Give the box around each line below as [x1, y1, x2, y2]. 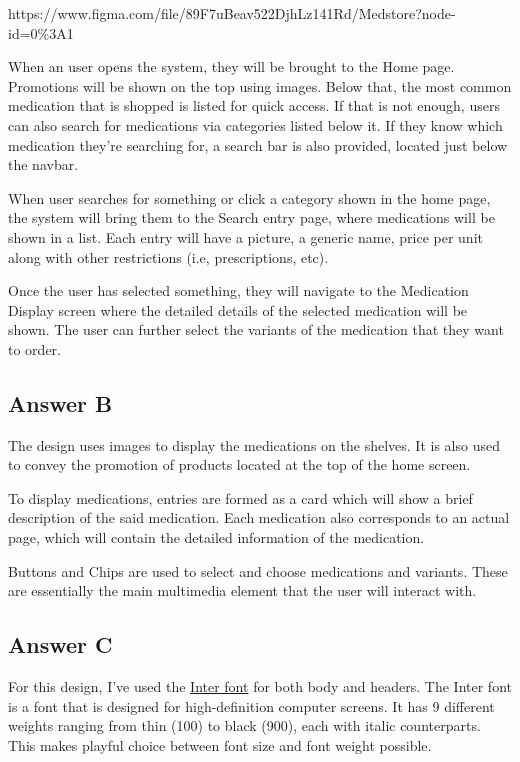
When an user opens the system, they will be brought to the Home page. [8, 56, 455, 77]
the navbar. [8, 154, 79, 175]
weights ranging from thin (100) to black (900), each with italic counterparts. [8, 715, 481, 736]
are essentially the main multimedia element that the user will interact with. [8, 580, 477, 601]
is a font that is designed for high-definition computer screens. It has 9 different [8, 695, 495, 716]
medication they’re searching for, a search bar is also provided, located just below [8, 134, 508, 155]
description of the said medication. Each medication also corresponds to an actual [8, 507, 510, 528]
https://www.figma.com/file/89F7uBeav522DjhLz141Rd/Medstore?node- [8, 3, 456, 23]
